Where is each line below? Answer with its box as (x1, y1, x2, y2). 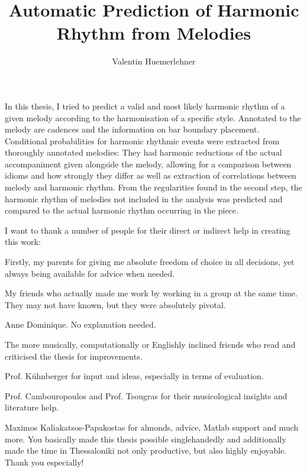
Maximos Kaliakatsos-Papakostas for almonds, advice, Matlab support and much (5, 421, 299, 433)
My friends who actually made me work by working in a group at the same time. (5, 287, 298, 299)
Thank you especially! (5, 455, 84, 468)
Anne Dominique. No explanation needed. (5, 318, 156, 331)
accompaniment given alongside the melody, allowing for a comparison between (5, 157, 292, 170)
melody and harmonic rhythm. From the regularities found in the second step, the (5, 181, 302, 193)
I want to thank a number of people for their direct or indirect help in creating (5, 224, 290, 236)
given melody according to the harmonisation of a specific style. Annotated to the (5, 111, 301, 124)
